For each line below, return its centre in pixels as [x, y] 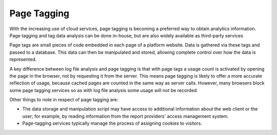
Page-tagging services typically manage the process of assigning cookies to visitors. [112, 123]
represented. [23, 59]
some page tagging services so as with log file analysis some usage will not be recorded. [104, 90]
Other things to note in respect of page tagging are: [64, 100]
